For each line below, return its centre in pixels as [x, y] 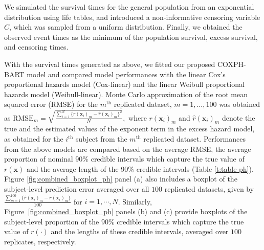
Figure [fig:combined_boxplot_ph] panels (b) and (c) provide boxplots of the [126, 211]
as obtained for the [34, 139]
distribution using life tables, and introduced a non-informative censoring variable [132, 17]
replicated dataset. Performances [194, 139]
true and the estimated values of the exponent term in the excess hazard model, [129, 129]
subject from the [101, 139]
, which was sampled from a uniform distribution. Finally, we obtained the [126, 27]
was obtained [239, 104]
